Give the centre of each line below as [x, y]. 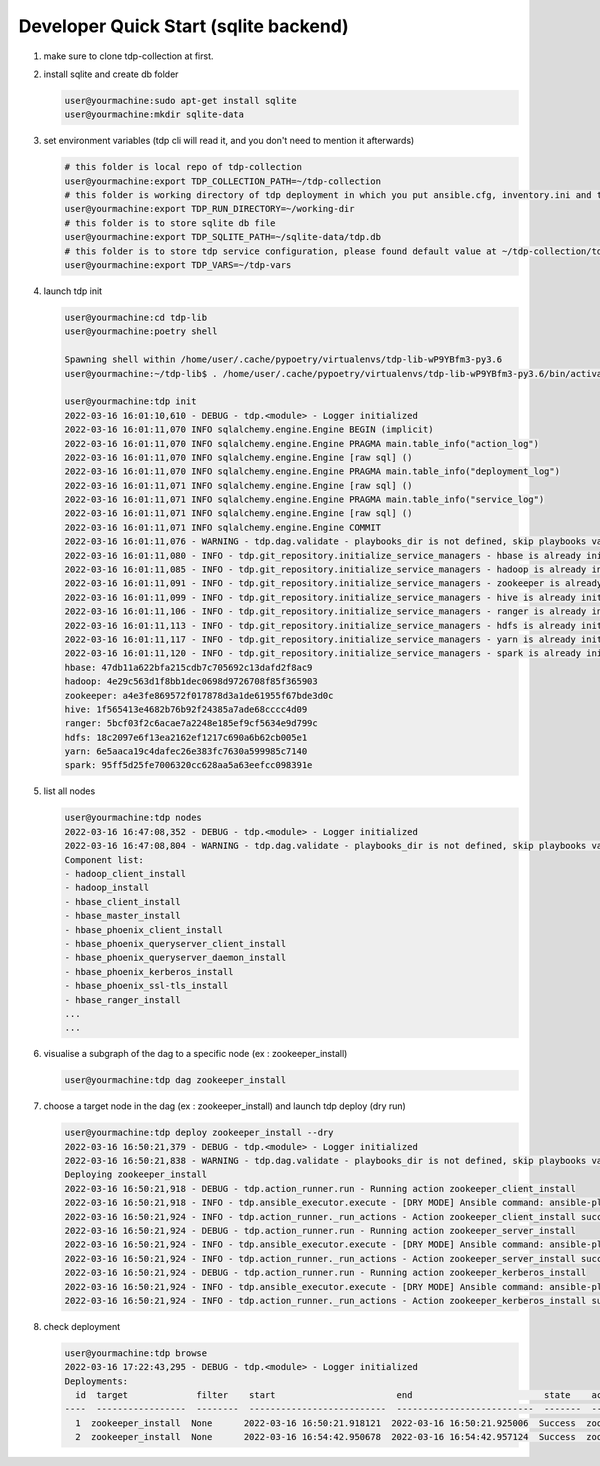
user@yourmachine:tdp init [130, 401]
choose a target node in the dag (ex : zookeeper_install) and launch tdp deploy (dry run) [225, 1106]
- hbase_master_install [123, 916]
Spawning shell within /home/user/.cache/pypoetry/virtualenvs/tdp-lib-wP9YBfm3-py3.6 [283, 359]
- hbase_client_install [123, 901]
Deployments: [96, 1381]
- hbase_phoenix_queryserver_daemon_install [175, 958]
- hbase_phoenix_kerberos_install [149, 971]
